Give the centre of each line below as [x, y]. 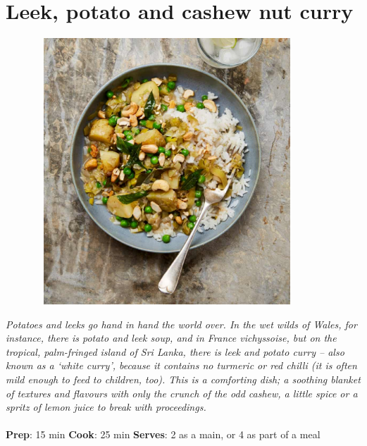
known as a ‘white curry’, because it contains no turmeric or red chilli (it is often [181, 365]
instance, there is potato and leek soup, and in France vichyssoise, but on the [171, 338]
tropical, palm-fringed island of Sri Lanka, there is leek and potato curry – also [175, 351]
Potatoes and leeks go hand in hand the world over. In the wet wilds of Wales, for [181, 324]
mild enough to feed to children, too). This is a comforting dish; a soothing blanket [183, 379]
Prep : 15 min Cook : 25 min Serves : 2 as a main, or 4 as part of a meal [163, 434]
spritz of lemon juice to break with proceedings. [106, 407]
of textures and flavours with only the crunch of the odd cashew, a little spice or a [182, 393]
